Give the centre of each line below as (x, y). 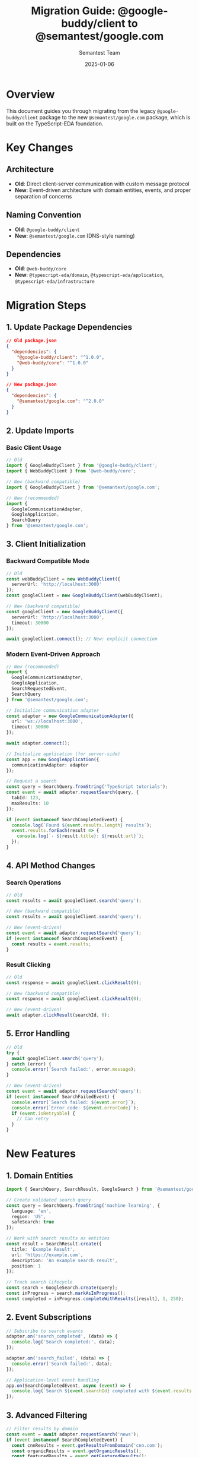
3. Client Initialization (46, 544)
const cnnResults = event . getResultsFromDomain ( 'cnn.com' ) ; (87, 1445)
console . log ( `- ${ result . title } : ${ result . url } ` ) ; (81, 836)
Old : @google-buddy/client (47, 229)
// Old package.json (32, 341)
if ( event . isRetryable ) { (44, 1113)
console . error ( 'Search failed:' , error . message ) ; (74, 1070)
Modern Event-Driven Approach (53, 654)
